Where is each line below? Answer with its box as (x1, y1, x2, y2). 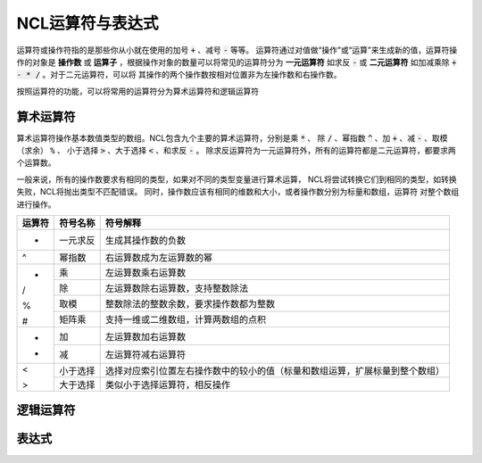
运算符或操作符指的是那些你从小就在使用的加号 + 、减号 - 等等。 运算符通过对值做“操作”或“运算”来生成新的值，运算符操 (16, 45, 458, 55)
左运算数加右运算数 (104, 330, 187, 343)
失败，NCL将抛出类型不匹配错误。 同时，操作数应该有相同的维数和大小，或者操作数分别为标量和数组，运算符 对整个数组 (16, 186, 460, 197)
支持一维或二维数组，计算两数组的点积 (104, 313, 267, 326)
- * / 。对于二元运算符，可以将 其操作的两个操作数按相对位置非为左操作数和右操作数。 (16, 70, 343, 80)
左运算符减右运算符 (104, 349, 187, 361)
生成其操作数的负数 (104, 234, 187, 246)
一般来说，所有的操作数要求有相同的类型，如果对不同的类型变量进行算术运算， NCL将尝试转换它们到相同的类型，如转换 (16, 174, 457, 185)
